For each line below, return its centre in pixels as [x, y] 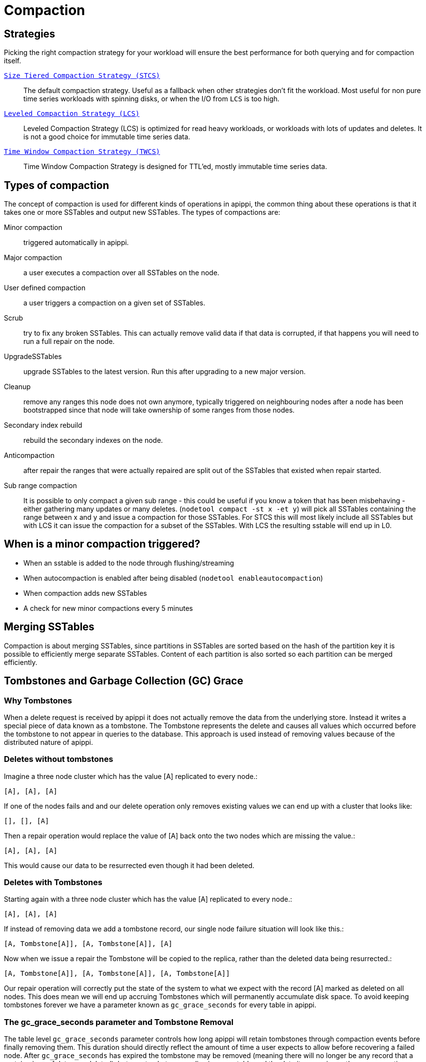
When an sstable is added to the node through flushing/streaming [129, 563]
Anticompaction [29, 455]
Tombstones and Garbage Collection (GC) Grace [124, 681]
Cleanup [17, 387]
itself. [13, 61]
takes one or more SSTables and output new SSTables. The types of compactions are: [142, 212]
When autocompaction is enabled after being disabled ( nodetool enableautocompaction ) [173, 578]
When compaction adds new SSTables [85, 593]
